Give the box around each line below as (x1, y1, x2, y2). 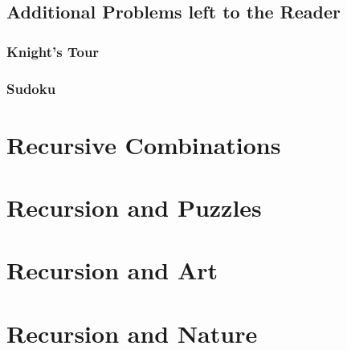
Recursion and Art (6, 254, 218, 287)
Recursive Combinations (6, 128, 281, 161)
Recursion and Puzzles (6, 191, 262, 224)
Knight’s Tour (6, 41, 100, 61)
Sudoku (6, 78, 56, 98)
